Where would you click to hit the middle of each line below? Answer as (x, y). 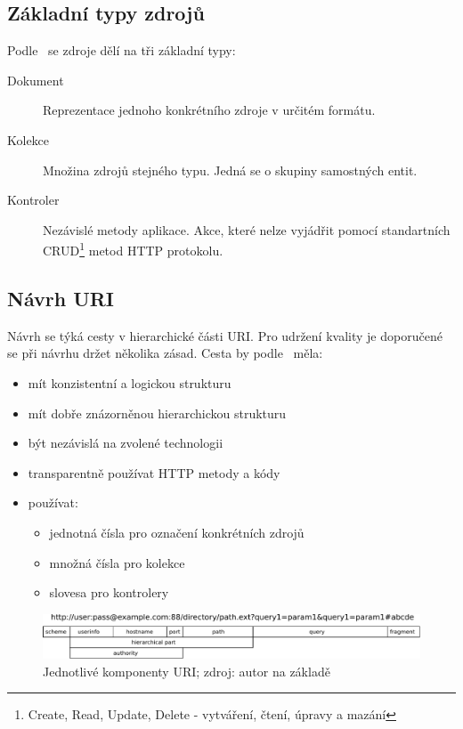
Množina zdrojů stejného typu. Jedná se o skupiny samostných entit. (230, 170)
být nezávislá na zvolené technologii (126, 443)
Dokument (36, 80)
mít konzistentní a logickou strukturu (130, 383)
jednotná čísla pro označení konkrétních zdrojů (177, 532)
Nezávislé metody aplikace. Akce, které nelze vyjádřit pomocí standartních (247, 229)
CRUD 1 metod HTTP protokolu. (133, 249)
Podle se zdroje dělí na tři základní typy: (122, 50)
